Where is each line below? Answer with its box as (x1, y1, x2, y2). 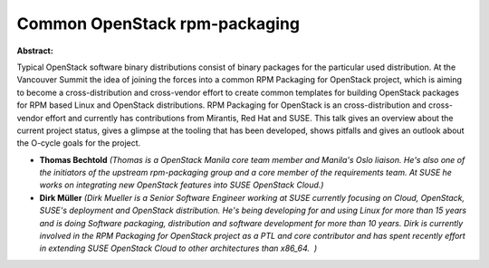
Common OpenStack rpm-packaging (16, 14, 301, 33)
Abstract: (16, 45, 53, 56)
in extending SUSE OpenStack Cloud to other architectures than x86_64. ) (39, 243, 318, 254)
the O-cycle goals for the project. (16, 138, 141, 148)
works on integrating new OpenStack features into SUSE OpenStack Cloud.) (39, 179, 324, 190)
